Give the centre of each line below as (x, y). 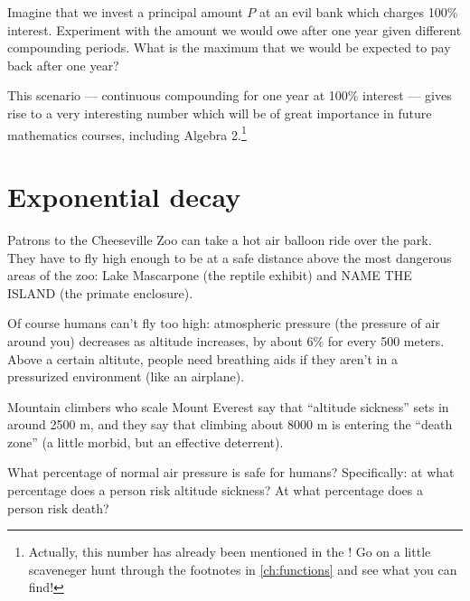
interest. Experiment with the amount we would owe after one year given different (235, 29)
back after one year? (63, 65)
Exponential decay (124, 196)
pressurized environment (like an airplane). (126, 376)
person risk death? (58, 507)
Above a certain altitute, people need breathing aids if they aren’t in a (202, 358)
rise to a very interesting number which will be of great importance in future (220, 113)
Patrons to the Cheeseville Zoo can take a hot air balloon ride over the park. (220, 239)
